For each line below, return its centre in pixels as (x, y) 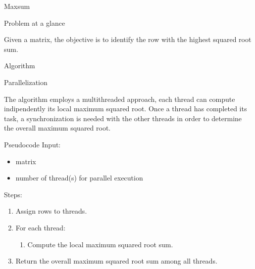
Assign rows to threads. (51, 211)
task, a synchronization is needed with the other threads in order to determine (123, 118)
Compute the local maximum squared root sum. (100, 244)
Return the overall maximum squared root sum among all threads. (116, 261)
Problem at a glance (35, 22)
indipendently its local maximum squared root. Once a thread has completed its (126, 109)
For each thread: (41, 227)
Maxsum (17, 6)
